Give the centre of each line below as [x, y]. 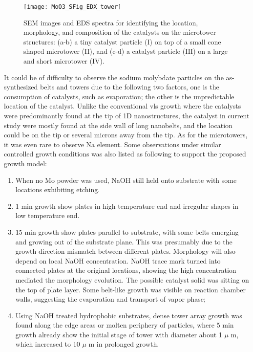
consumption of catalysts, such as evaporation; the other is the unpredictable [119, 96]
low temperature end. [47, 215]
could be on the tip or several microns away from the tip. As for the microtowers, [126, 135]
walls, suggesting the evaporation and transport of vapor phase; [110, 299]
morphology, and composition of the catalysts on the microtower [120, 32]
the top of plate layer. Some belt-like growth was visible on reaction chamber [131, 289]
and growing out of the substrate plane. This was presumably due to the [124, 241]
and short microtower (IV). [64, 61]
